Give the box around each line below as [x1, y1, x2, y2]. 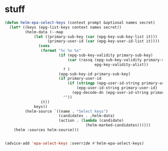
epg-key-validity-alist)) [94, 62, 149, 67]
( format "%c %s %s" [40, 48, 81, 53]
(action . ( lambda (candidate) [58, 118, 124, 123]
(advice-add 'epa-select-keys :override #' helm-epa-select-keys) [5, 140, 144, 146]
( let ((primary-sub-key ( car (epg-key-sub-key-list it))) [34, 34, 157, 39]
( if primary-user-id [58, 76, 101, 81]
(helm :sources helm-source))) [14, 127, 79, 132]
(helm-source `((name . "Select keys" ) [25, 109, 108, 114]
